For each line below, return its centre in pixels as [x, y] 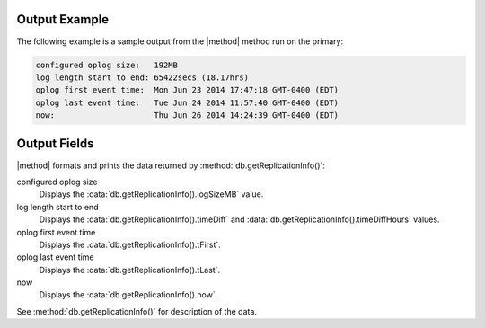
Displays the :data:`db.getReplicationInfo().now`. [128, 295]
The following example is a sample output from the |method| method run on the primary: [180, 41]
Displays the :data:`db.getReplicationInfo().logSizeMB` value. [151, 194]
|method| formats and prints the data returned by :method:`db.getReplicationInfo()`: [171, 165]
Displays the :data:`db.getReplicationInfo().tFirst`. [130, 244]
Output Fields [55, 144]
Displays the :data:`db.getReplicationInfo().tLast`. [129, 270]
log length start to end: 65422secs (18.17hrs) [142, 77]
